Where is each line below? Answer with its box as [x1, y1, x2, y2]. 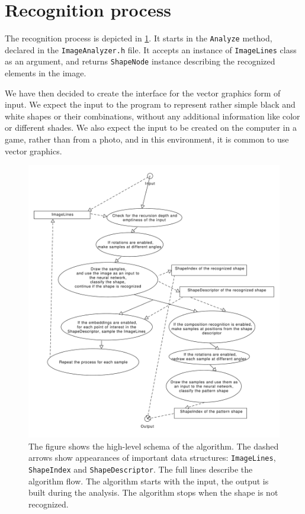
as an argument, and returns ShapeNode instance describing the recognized [5, 55, 275, 67]
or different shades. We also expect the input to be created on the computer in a [5, 121, 297, 134]
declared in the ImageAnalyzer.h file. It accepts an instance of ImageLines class [5, 43, 297, 56]
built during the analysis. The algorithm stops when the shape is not [28, 486, 278, 499]
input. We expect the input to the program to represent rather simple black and [5, 98, 296, 111]
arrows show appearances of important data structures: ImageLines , [28, 451, 276, 464]
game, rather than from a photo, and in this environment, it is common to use [5, 133, 289, 146]
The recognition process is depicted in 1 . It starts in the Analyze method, [5, 32, 272, 44]
